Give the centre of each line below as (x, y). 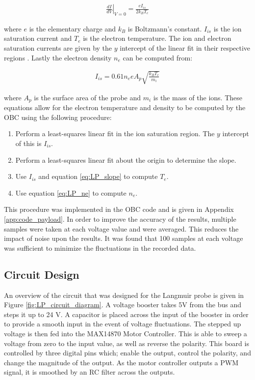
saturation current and (38, 38)
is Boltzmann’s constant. (165, 28)
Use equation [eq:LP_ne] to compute (71, 192)
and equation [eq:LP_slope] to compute (98, 176)
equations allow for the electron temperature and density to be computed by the (125, 107)
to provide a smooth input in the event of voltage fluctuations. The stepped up (123, 324)
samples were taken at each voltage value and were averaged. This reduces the (121, 228)
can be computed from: (158, 57)
